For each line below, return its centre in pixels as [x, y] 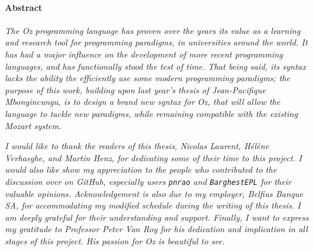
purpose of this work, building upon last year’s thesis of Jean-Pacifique [135, 89]
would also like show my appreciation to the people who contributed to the [141, 169]
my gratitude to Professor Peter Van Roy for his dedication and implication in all [156, 229]
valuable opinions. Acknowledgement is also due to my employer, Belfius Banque [154, 193]
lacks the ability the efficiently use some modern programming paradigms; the [148, 78]
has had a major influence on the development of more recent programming [144, 54]
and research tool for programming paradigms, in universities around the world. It [156, 42]
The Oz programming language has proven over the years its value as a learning [153, 30]
